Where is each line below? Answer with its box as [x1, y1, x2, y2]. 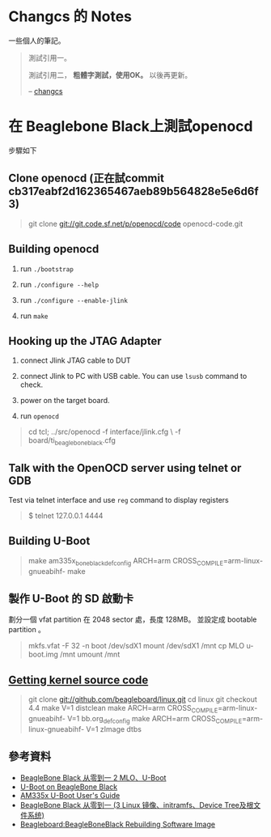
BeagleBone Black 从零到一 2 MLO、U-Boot [19, 772, 167, 782]
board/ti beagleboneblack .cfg [28, 435, 116, 448]
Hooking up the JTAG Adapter [8, 334, 162, 348]
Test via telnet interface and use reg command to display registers [8, 495, 229, 504]
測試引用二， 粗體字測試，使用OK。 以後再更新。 [28, 70, 193, 79]
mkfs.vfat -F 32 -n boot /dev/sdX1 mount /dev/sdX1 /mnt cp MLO [28, 641, 245, 651]
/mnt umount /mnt [59, 649, 121, 660]
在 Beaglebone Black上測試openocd [8, 117, 253, 136]
